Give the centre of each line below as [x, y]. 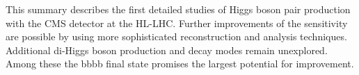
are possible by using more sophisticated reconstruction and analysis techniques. [176, 36]
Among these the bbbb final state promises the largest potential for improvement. [180, 64]
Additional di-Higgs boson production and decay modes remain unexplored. [167, 50]
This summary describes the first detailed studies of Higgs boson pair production [178, 9]
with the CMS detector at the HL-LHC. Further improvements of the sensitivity [177, 23]
